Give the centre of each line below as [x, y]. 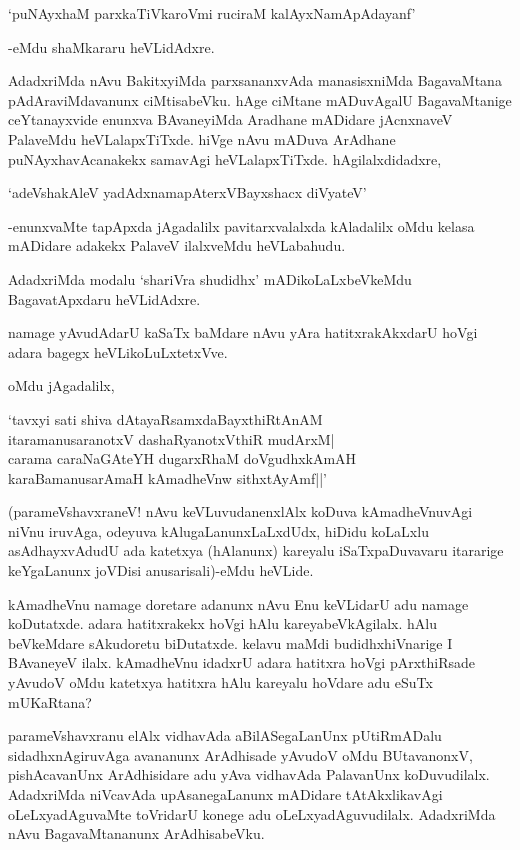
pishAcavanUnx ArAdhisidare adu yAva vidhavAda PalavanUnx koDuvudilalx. [249, 774]
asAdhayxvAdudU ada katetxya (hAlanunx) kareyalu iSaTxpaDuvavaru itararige [256, 550]
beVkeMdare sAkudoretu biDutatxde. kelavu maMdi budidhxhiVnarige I [230, 642]
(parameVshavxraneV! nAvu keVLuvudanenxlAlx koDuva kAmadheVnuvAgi [240, 511]
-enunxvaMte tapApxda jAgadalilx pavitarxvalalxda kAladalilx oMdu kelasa [241, 225]
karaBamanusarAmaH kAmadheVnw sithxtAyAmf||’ [167, 477]
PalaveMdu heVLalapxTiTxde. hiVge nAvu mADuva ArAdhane [202, 138]
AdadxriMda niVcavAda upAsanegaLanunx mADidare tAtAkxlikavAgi [225, 794]
